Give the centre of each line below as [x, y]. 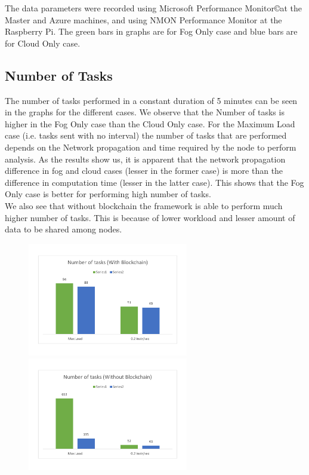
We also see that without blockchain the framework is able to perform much [144, 205]
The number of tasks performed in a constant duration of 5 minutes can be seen [151, 100]
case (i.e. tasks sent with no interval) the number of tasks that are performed [146, 135]
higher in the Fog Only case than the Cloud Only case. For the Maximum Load [150, 123]
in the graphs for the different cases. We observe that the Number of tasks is [145, 112]
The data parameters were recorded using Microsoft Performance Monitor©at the [153, 8]
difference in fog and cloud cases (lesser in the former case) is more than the [144, 171]
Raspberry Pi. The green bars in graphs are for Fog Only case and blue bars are [151, 31]
